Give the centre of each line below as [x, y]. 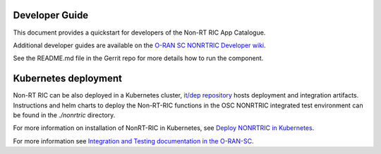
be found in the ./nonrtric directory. [64, 115]
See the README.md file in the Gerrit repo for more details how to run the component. [138, 58]
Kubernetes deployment [68, 79]
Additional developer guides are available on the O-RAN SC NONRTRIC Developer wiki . [139, 45]
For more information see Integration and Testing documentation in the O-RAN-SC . [133, 141]
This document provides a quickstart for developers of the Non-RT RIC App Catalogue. [139, 32]
